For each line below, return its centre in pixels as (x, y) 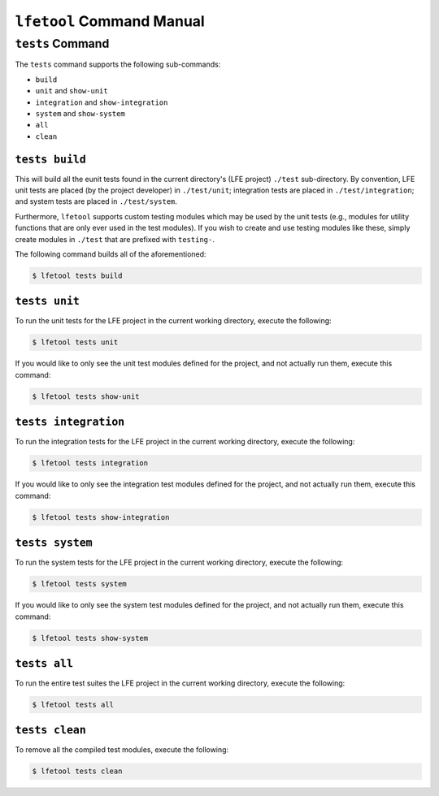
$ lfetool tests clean (77, 771)
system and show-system (80, 113)
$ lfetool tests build (77, 275)
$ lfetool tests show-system (90, 638)
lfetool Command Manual (110, 21)
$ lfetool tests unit (75, 342)
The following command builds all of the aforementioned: (111, 254)
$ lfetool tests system (80, 584)
